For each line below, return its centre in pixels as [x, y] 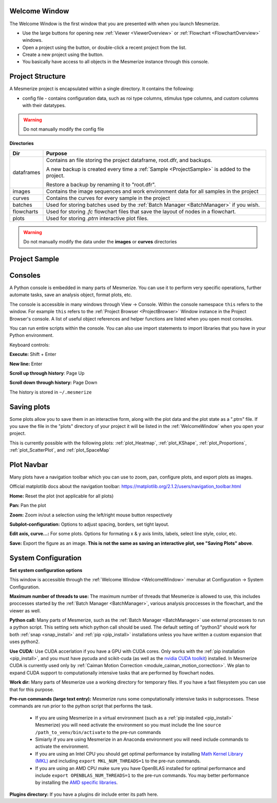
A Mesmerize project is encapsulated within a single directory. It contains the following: [102, 89]
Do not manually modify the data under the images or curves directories [100, 242]
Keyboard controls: [29, 345]
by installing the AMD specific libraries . [76, 782]
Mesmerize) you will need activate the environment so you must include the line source [128, 725]
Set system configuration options [46, 570]
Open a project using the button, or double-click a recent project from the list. [104, 47]
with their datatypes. [44, 105]
